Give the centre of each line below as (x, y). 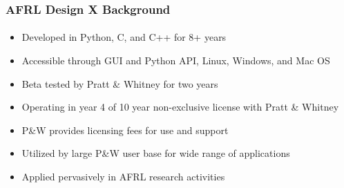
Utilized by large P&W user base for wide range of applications (156, 153)
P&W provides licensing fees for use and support (125, 130)
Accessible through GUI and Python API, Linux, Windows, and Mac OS (176, 60)
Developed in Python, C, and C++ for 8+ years (124, 37)
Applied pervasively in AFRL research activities (123, 176)
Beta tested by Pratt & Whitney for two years (120, 83)
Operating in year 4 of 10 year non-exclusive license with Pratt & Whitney (180, 107)
